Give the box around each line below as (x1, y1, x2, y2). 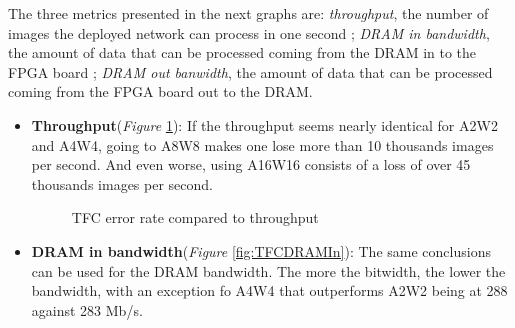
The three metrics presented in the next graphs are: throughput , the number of (8, 3, 489, 23)
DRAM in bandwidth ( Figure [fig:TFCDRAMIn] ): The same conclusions (31, 240, 491, 261)
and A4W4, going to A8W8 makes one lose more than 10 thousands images (31, 134, 494, 155)
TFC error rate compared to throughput (71, 207, 319, 228)
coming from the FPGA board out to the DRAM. (8, 81, 313, 102)
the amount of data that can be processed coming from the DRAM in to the (8, 42, 477, 63)
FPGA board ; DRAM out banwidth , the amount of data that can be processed (8, 61, 493, 82)
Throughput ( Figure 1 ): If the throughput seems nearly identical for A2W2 (31, 114, 498, 135)
